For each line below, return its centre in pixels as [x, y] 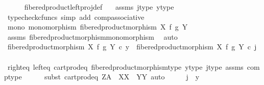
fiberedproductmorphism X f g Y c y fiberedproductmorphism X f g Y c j [132, 47]
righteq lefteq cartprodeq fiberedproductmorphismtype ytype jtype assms [125, 66]
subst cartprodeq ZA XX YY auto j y [122, 77]
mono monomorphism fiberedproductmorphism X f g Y [98, 27]
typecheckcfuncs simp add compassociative [76, 17]
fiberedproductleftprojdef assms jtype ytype [99, 7]
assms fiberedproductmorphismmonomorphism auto [92, 36]
